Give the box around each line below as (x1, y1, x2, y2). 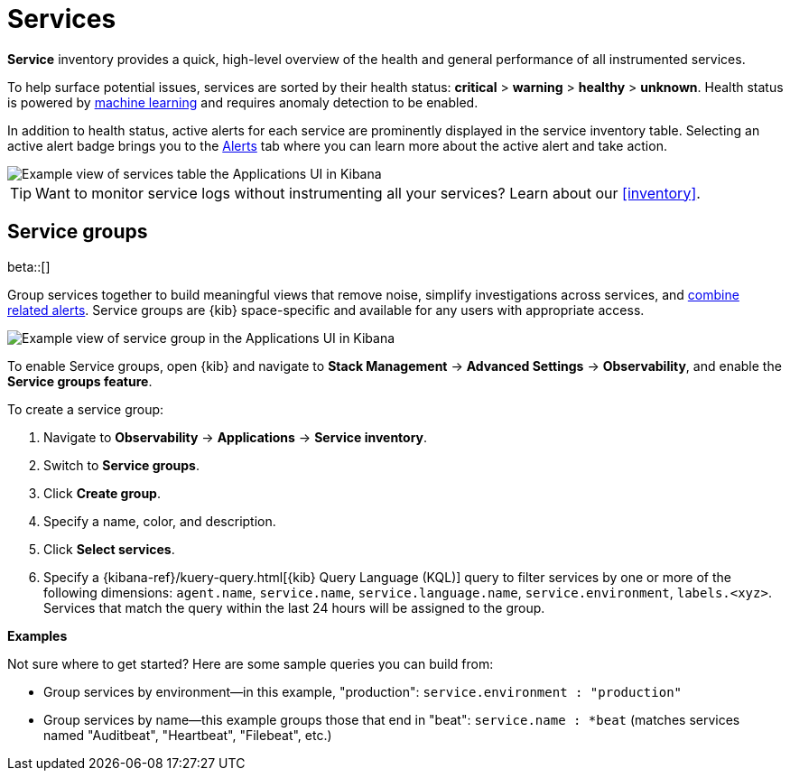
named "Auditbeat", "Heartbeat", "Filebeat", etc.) (43, 727, 332, 743)
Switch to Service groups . (43, 457, 200, 473)
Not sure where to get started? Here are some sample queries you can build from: (7, 655, 494, 671)
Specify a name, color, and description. (43, 513, 276, 529)
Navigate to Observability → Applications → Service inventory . (43, 429, 428, 445)
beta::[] (7, 258, 51, 274)
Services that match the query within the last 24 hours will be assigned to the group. (43, 599, 545, 616)
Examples (7, 627, 68, 644)
